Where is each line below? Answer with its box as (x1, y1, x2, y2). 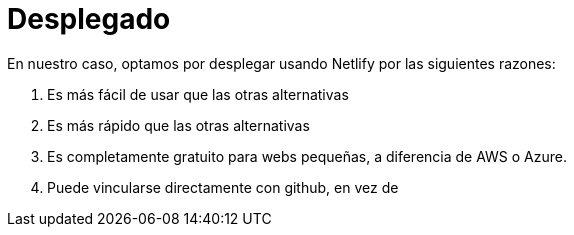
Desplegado (7, 2, 171, 36)
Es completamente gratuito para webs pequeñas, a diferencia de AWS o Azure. (47, 147, 568, 165)
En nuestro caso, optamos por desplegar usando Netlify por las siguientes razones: (7, 54, 556, 72)
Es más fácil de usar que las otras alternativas (47, 85, 349, 103)
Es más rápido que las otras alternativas (47, 116, 310, 134)
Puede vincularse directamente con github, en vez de (47, 178, 399, 196)
